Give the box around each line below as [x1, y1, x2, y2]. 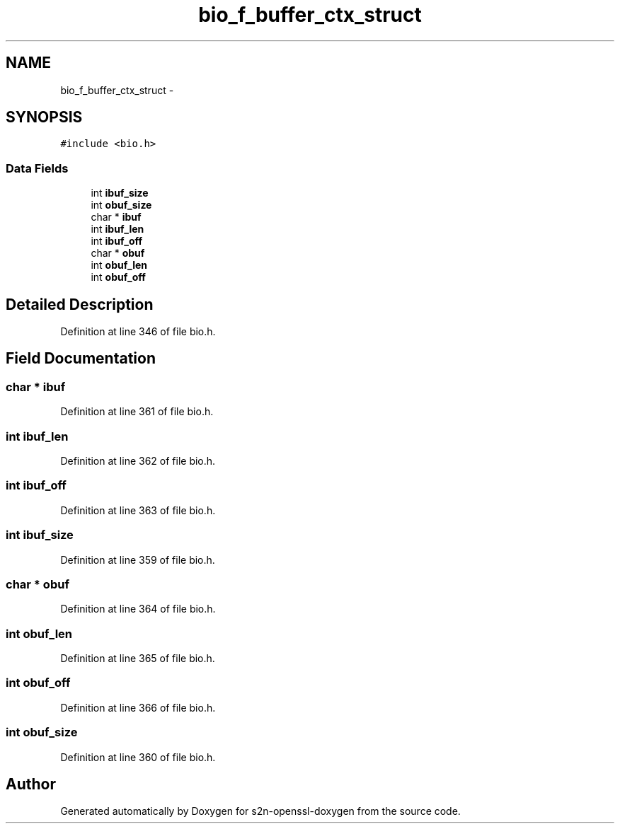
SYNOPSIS [6, 108, 83, 127]
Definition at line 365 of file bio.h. [60, 652, 215, 664]
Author [6, 775, 56, 793]
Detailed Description [6, 295, 154, 313]
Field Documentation [6, 349, 156, 368]
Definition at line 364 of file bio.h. [60, 603, 216, 615]
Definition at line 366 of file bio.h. [60, 701, 216, 714]
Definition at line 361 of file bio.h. [60, 405, 214, 418]
